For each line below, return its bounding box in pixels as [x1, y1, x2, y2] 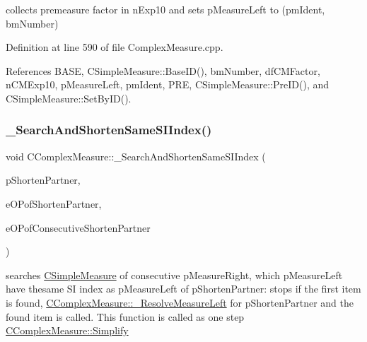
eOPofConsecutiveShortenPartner [6, 220, 151, 235]
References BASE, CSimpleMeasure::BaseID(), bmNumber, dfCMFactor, [6, 63, 320, 78]
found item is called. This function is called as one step [6, 309, 245, 324]
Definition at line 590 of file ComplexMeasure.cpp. [6, 40, 223, 54]
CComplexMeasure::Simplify [6, 323, 129, 338]
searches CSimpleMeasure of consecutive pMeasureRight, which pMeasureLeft [6, 267, 343, 282]
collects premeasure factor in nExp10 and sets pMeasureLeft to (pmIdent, [6, 2, 325, 16]
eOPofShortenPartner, [6, 196, 102, 211]
